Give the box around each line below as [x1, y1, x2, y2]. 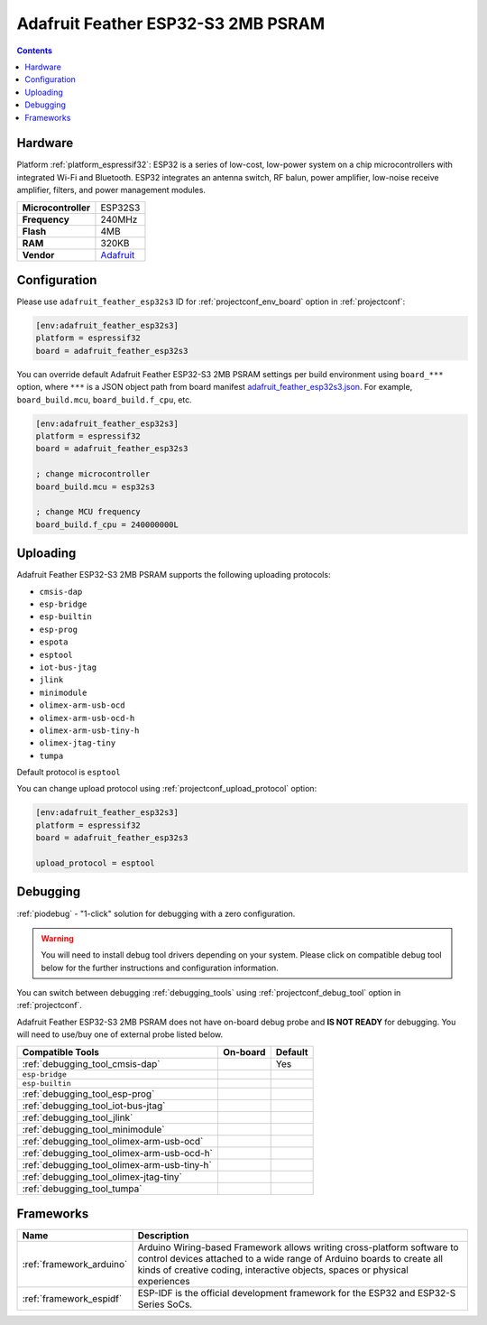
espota [39, 637, 69, 647]
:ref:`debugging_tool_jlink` [22, 1111, 133, 1124]
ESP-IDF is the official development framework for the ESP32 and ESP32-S [137, 1287, 456, 1300]
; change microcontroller [35, 469, 151, 479]
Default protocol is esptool [16, 767, 121, 778]
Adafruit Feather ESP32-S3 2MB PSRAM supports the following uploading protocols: [16, 570, 331, 580]
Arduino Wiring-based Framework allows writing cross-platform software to [137, 1241, 459, 1254]
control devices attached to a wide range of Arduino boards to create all [137, 1253, 444, 1265]
